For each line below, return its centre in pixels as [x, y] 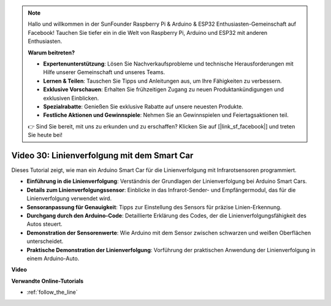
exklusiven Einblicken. [71, 98]
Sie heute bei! [45, 135]
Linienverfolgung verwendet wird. [69, 198]
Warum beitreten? [51, 53]
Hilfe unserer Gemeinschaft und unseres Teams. [104, 72]
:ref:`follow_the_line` [52, 292]
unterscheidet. [45, 241]
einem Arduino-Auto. [53, 258]
